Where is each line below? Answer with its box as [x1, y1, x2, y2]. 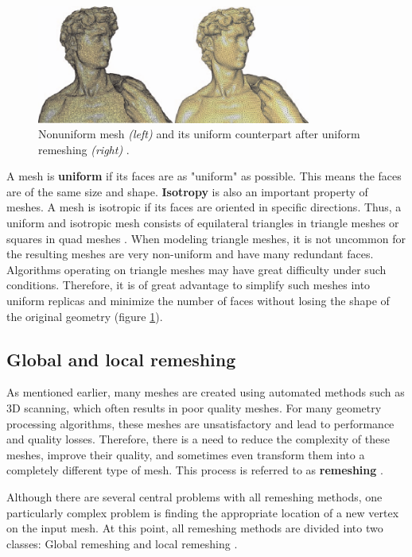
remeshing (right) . [38, 141, 130, 157]
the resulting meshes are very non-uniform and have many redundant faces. [6, 246, 374, 262]
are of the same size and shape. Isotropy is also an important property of [6, 183, 368, 199]
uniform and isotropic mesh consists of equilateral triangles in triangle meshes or [6, 215, 399, 231]
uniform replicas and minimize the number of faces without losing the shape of [6, 292, 390, 309]
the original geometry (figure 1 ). [6, 308, 163, 324]
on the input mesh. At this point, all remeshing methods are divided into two [6, 520, 383, 536]
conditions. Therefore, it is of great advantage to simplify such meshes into [6, 277, 371, 293]
